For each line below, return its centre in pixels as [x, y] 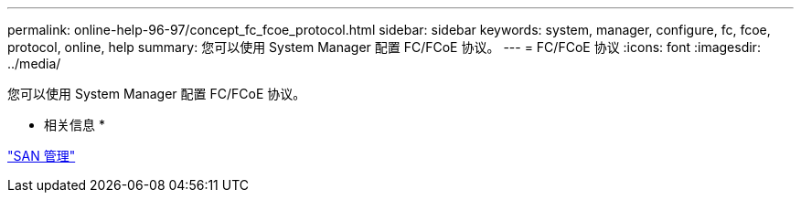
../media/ [34, 63]
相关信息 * [75, 125]
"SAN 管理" [42, 156]
